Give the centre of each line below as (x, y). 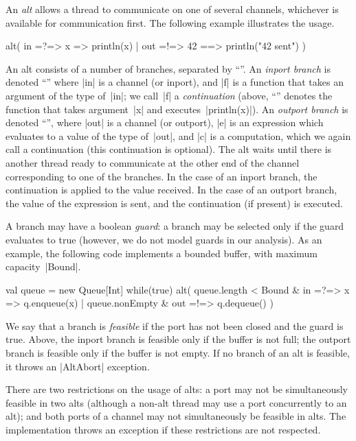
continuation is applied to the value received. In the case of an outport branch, (171, 190)
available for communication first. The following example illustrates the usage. (170, 22)
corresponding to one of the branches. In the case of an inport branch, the (162, 176)
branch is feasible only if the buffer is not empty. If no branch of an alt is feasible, (178, 353)
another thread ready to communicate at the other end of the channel (153, 162)
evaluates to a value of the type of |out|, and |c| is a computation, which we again (178, 135)
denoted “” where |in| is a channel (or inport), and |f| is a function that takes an (175, 82)
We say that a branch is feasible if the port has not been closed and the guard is (175, 325)
